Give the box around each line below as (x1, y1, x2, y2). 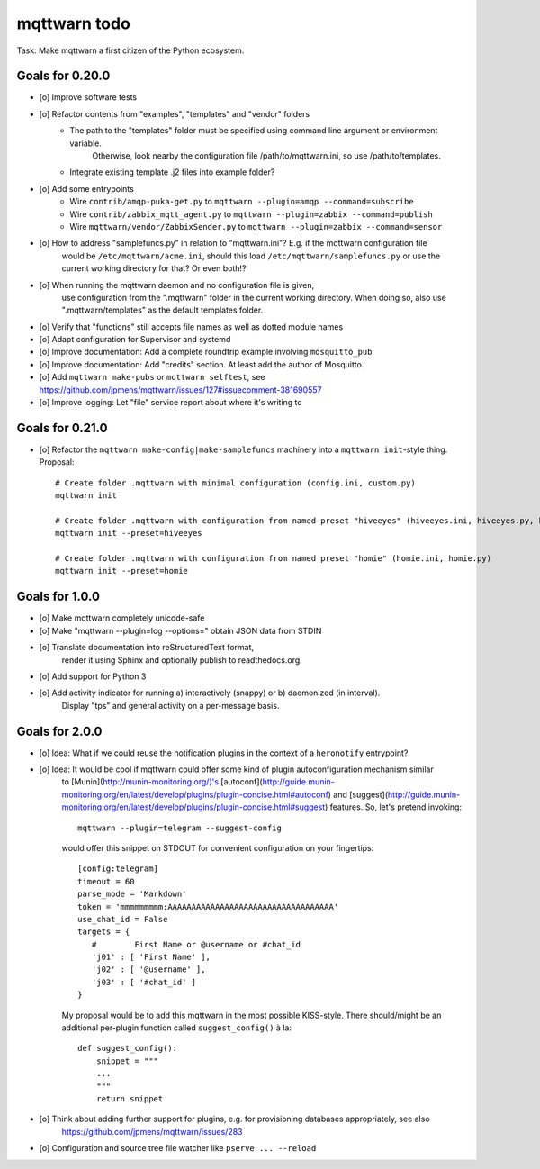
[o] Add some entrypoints (39, 183, 134, 194)
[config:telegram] (77, 864, 159, 874)
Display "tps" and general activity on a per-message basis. (61, 700, 280, 711)
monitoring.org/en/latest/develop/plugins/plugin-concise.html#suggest (61, 802, 326, 812)
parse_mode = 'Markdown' (77, 889, 187, 900)
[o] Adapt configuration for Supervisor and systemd (39, 334, 231, 345)
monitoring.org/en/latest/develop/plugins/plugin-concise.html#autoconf (61, 789, 328, 800)
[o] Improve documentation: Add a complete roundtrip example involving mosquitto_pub (39, 347, 373, 358)
